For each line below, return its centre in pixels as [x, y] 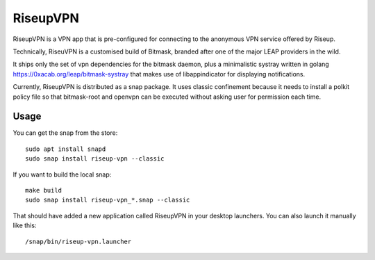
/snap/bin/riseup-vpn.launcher [78, 241]
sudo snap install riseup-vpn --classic [95, 159]
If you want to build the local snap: [62, 174]
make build [44, 190]
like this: [25, 225]
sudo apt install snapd [66, 149]
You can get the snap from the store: [65, 133]
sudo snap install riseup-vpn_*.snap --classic [108, 200]
